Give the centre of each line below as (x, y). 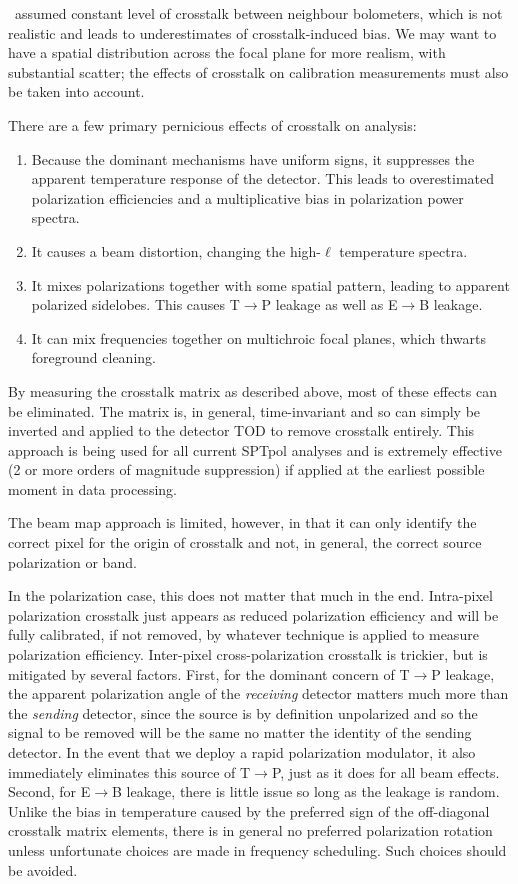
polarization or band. (72, 561)
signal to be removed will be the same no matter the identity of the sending (240, 732)
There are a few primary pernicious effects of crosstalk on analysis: (212, 124)
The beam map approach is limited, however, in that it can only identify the (242, 522)
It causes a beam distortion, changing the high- (176, 250)
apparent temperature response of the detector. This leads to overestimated (262, 178)
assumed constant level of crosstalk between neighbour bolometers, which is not (258, 13)
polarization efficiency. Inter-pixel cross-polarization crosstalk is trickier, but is (248, 654)
